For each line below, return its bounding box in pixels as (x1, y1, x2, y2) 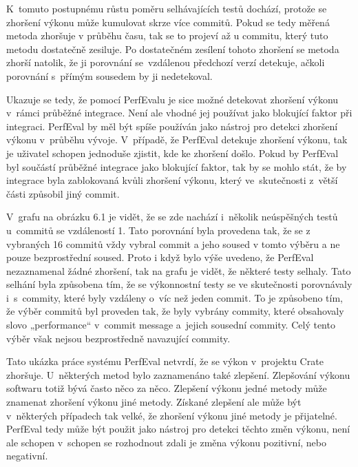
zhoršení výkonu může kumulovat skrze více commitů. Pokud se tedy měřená (6, 14, 330, 29)
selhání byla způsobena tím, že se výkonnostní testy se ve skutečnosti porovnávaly (6, 277, 352, 291)
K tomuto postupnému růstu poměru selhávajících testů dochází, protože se (6, 1, 327, 15)
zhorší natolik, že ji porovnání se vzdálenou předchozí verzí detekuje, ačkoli (6, 55, 325, 70)
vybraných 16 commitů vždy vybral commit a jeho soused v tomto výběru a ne (6, 236, 340, 251)
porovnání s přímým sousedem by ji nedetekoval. (6, 68, 213, 83)
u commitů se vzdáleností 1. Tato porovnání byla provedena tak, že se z (6, 222, 310, 237)
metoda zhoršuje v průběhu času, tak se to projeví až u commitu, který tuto (6, 28, 328, 43)
